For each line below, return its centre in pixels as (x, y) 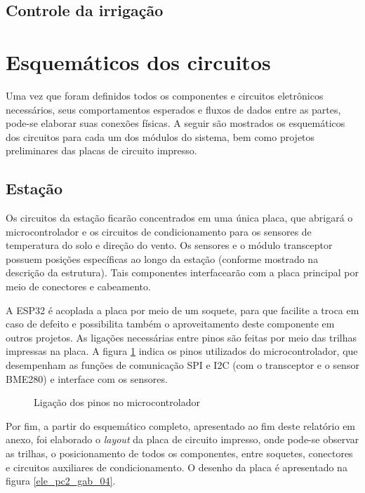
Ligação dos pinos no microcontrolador (117, 402)
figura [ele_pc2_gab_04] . (61, 481)
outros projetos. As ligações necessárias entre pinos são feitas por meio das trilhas (181, 337)
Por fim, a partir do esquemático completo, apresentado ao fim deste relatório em (181, 425)
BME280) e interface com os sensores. (87, 378)
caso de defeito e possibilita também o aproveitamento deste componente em (170, 324)
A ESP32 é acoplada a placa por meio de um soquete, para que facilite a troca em (182, 310)
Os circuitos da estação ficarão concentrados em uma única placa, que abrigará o (179, 218)
